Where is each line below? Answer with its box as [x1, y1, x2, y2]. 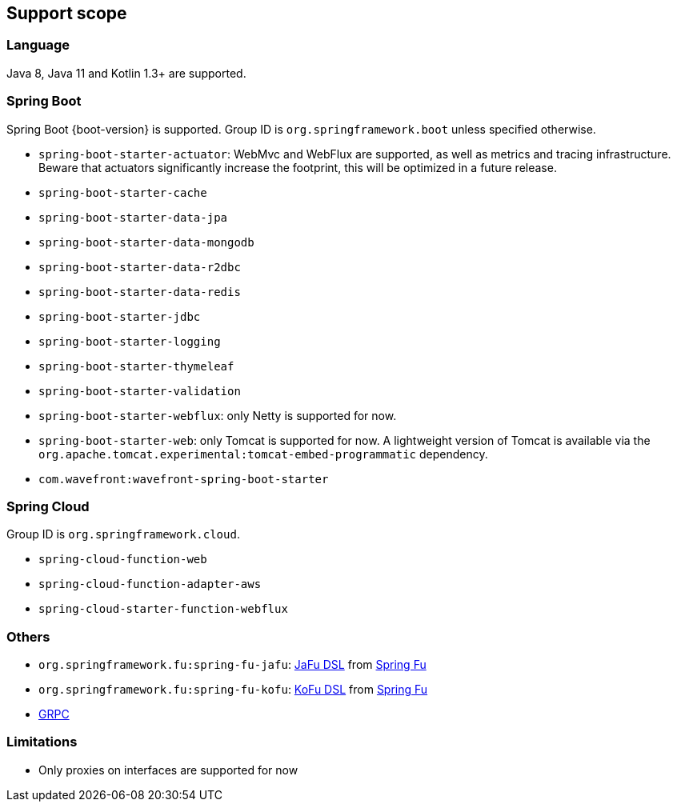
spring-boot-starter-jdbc [38, 310, 201, 323]
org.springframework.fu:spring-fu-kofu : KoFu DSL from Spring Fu [38, 682, 428, 697]
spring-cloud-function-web [38, 553, 207, 566]
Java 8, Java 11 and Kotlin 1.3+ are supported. [6, 66, 246, 80]
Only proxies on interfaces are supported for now [38, 762, 298, 777]
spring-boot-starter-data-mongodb [38, 235, 254, 249]
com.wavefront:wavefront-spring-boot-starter [38, 472, 329, 486]
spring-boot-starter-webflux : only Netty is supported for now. [38, 408, 397, 422]
